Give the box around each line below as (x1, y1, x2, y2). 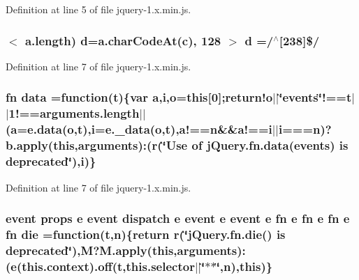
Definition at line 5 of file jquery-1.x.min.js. (6, 2, 191, 16)
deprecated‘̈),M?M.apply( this (6, 241, 174, 258)
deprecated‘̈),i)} (6, 153, 96, 170)
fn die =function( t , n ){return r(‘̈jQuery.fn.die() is (6, 225, 286, 242)
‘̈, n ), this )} (216, 257, 273, 274)
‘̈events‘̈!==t (279, 88, 352, 106)
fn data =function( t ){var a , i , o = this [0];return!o (6, 88, 273, 106)
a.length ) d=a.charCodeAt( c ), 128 (24, 31, 221, 49)
